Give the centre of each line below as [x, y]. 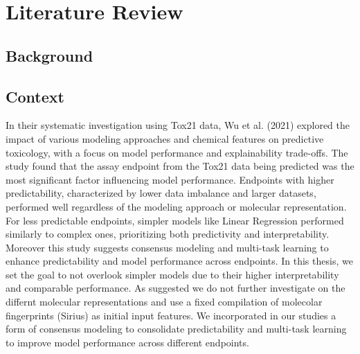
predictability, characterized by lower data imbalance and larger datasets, [161, 193]
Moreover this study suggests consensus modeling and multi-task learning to [167, 247]
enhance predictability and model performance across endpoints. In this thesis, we [179, 261]
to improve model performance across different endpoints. [127, 342]
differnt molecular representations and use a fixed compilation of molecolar [164, 302]
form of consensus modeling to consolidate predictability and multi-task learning [176, 329]
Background [49, 55]
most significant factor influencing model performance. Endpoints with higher [170, 179]
